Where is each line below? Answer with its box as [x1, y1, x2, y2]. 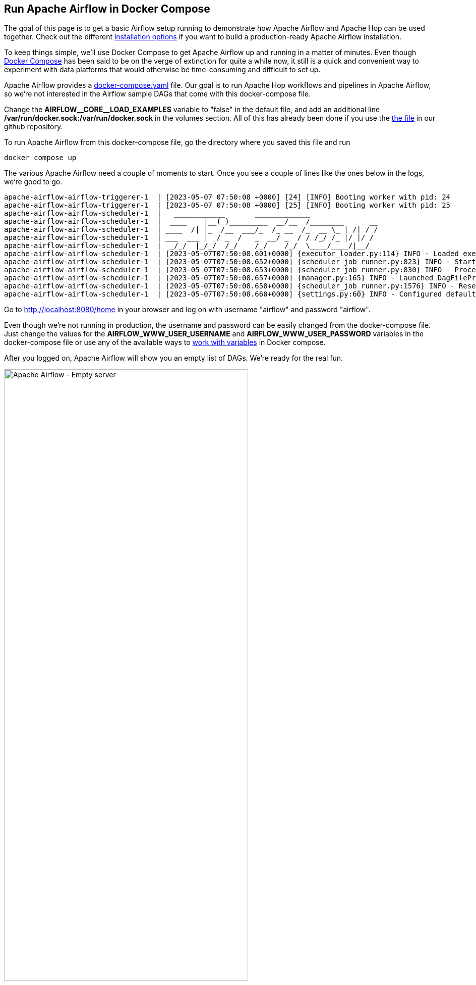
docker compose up [4, 154, 77, 162]
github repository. [4, 122, 63, 131]
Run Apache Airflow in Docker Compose [4, 3, 210, 15]
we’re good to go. [4, 177, 63, 186]
